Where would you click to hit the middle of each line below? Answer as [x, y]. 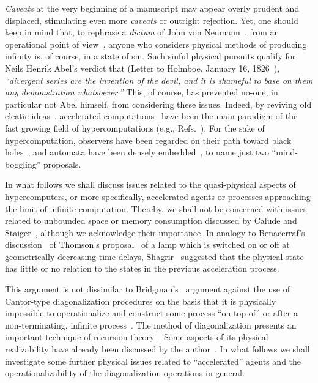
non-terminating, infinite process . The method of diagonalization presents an [151, 325]
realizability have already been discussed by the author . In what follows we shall [157, 349]
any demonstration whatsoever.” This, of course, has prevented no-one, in [142, 92]
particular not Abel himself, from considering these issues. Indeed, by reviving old [158, 104]
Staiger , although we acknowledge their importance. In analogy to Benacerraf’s [155, 232]
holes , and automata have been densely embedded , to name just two [137, 152]
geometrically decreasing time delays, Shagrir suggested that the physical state [154, 256]
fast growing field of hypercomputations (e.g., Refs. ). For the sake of [135, 128]
